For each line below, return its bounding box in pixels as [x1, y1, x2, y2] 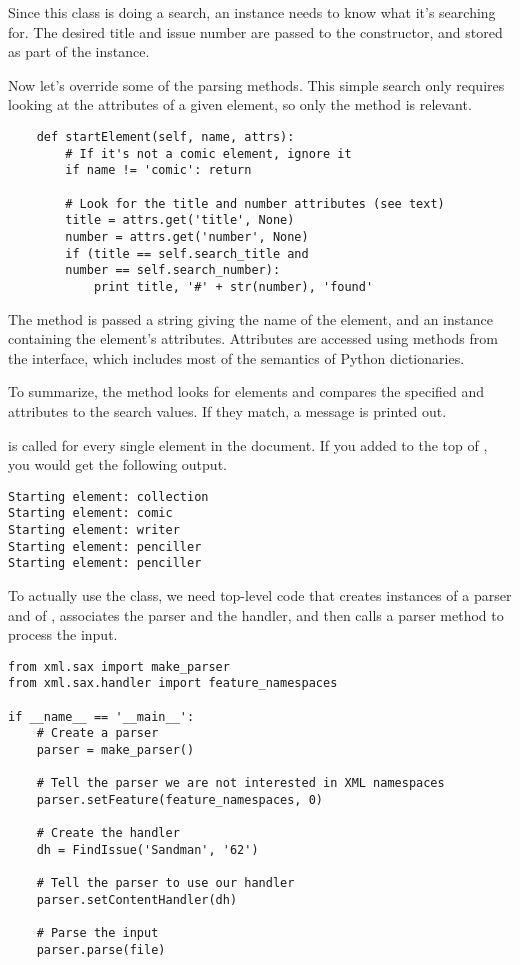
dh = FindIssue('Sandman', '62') [36, 842, 259, 857]
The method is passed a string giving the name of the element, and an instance [8, 308, 493, 329]
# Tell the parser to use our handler [36, 876, 295, 891]
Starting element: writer [8, 523, 180, 537]
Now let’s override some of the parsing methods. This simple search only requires [8, 74, 505, 95]
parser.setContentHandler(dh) [36, 892, 238, 907]
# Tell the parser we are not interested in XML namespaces [36, 776, 445, 791]
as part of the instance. [8, 41, 150, 62]
